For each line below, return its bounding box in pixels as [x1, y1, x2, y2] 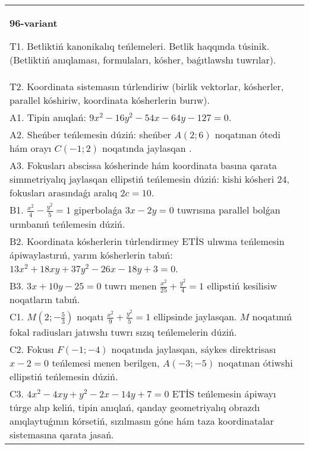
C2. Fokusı [10, 342, 54, 356]
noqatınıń [252, 310, 292, 324]
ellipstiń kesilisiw [207, 278, 277, 292]
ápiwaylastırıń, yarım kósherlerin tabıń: [10, 247, 173, 262]
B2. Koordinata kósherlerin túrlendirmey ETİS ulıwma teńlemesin [10, 234, 285, 248]
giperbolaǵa [74, 203, 122, 216]
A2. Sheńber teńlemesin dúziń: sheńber [10, 128, 171, 141]
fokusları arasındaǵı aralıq [10, 186, 118, 199]
